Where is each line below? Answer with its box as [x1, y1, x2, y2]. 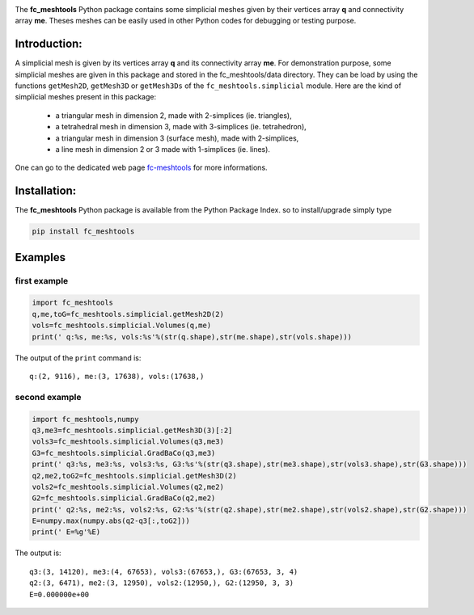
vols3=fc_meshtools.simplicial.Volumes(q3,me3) [32, 437, 224, 446]
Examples [15, 251, 66, 264]
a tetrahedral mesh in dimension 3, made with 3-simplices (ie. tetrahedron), [55, 122, 307, 132]
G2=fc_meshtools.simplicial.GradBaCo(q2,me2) [32, 494, 216, 503]
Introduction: [15, 37, 83, 51]
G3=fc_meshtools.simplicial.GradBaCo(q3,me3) [32, 449, 216, 457]
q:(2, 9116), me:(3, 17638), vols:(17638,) [29, 372, 205, 381]
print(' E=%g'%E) [32, 528, 101, 537]
